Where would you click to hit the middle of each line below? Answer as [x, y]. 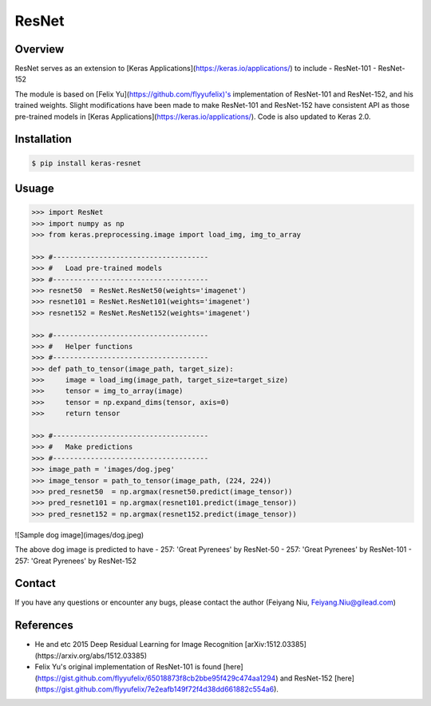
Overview [40, 49]
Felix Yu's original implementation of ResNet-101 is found [128, 667]
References [44, 626]
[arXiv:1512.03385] [276, 645]
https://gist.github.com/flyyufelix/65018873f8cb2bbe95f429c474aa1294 [156, 678]
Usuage [35, 189]
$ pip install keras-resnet [86, 163]
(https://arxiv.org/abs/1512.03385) [91, 656]
